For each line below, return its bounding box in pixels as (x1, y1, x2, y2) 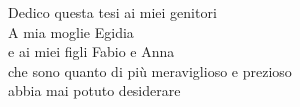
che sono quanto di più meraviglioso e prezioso (8, 60, 292, 81)
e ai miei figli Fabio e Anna (8, 41, 175, 62)
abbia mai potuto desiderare (8, 80, 181, 101)
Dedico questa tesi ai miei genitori (8, 2, 217, 22)
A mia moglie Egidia (8, 21, 134, 42)
